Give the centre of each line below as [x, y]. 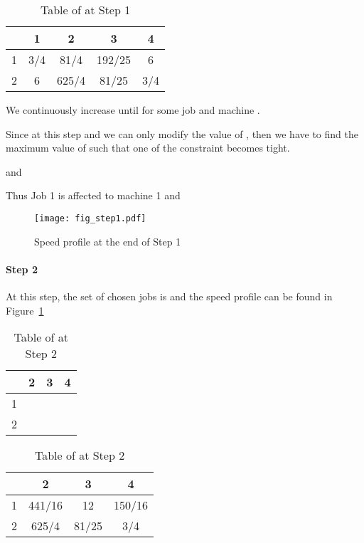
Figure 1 [25, 310]
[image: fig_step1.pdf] [90, 218]
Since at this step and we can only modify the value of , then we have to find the [182, 133]
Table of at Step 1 [85, 10]
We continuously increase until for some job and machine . [133, 110]
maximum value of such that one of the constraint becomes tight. [148, 148]
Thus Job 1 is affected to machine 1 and [93, 195]
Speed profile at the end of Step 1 [108, 241]
